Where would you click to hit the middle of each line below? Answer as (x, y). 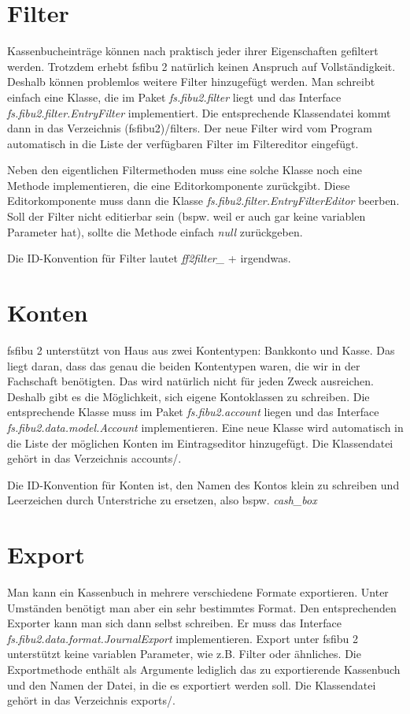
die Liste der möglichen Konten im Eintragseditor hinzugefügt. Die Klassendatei (200, 443)
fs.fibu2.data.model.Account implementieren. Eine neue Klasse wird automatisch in (205, 427)
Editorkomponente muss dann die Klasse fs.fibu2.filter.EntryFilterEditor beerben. (203, 201)
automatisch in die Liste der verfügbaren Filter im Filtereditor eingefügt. (183, 143)
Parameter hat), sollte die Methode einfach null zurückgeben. (155, 231)
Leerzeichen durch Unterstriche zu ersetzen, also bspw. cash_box (162, 500)
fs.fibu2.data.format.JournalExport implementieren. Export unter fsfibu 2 (183, 638)
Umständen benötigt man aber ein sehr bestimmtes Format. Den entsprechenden (202, 607)
